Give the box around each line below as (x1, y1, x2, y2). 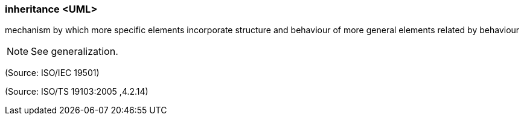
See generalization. (31, 45, 118, 58)
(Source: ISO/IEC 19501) (5, 68, 100, 78)
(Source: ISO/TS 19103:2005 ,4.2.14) (5, 86, 149, 97)
